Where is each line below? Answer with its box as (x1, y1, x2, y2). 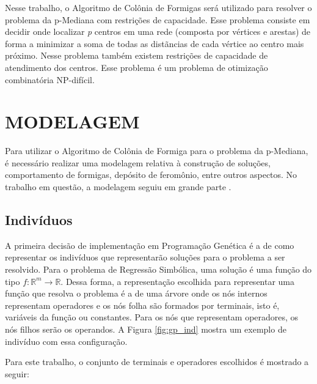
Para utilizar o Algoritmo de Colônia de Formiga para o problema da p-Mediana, (5, 144, 308, 157)
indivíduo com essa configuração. (5, 334, 128, 347)
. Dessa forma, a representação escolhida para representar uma (60, 275, 295, 287)
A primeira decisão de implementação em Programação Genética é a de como (5, 238, 294, 251)
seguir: (5, 367, 29, 380)
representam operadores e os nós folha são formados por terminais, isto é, (5, 298, 280, 311)
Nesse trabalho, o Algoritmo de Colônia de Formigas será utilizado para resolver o (5, 1, 312, 13)
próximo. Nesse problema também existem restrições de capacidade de (5, 49, 268, 62)
